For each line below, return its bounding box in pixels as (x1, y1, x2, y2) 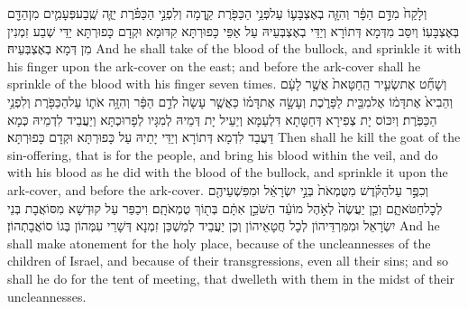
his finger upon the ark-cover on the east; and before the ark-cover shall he (7, 56, 421, 75)
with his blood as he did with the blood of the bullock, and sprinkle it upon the (7, 163, 448, 182)
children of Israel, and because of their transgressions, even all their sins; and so (7, 251, 448, 270)
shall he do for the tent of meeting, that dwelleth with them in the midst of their (7, 268, 455, 287)
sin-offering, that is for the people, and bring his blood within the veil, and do (7, 145, 438, 164)
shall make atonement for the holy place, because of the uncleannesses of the (7, 233, 431, 252)
